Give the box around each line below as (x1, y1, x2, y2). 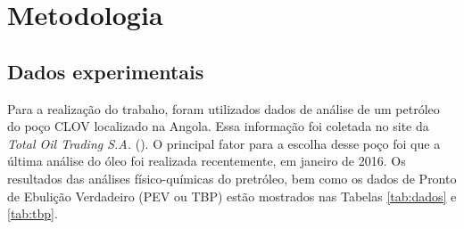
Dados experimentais (7, 57, 204, 85)
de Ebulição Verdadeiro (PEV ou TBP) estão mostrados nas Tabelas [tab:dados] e (7, 186, 457, 205)
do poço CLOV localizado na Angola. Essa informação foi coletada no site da (7, 117, 429, 135)
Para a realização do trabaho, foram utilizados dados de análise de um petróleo (7, 99, 440, 118)
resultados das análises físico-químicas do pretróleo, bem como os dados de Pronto (7, 168, 457, 187)
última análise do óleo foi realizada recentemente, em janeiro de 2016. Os (7, 151, 406, 170)
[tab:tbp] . (7, 204, 58, 223)
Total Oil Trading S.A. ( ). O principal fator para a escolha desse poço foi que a (7, 134, 441, 152)
